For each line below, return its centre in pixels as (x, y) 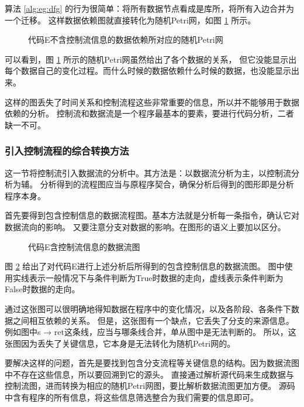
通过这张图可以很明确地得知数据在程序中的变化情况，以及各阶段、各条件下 (148, 308)
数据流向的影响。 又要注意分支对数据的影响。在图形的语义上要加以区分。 (145, 226)
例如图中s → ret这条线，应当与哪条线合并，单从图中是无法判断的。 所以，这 (151, 332)
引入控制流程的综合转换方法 (67, 151)
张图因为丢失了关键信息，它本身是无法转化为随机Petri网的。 (120, 343)
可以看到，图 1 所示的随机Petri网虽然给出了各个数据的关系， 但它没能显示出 (151, 59)
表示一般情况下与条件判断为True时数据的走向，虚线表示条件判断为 (156, 277)
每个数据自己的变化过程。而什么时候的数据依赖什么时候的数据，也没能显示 (148, 71)
